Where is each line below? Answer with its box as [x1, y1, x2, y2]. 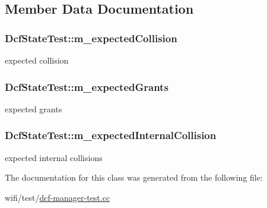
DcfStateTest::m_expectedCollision [5, 30, 177, 45]
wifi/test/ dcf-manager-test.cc [5, 191, 110, 203]
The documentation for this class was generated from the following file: [5, 171, 263, 184]
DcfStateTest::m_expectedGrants [5, 79, 169, 94]
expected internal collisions [5, 151, 103, 163]
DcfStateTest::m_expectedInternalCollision [5, 128, 217, 143]
